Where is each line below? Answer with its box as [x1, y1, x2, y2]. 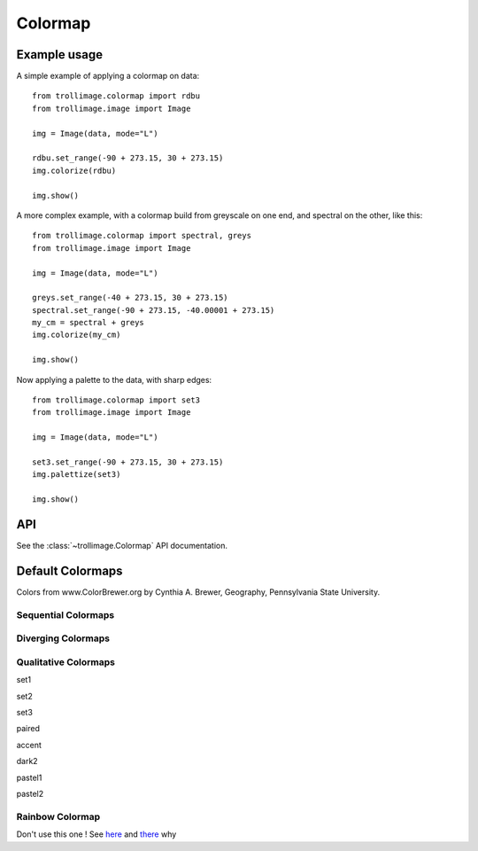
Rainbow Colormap [16, 810, 101, 823]
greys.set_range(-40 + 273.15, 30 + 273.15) [32, 293, 229, 303]
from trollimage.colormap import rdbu [32, 91, 201, 101]
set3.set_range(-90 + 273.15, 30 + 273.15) [32, 457, 224, 467]
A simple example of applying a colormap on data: [16, 71, 200, 82]
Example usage [16, 47, 104, 62]
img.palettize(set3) [32, 470, 121, 480]
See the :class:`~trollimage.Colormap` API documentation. [16, 541, 228, 551]
